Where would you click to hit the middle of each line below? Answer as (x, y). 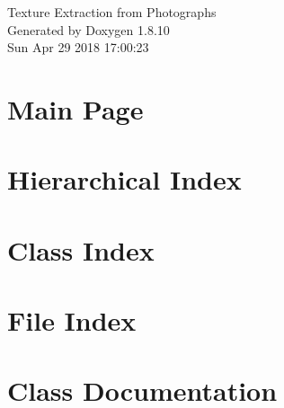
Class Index (81, 249)
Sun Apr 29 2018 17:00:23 (78, 47)
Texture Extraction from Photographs (112, 12)
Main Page (75, 108)
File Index (72, 320)
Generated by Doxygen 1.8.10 (89, 29)
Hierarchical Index (124, 179)
